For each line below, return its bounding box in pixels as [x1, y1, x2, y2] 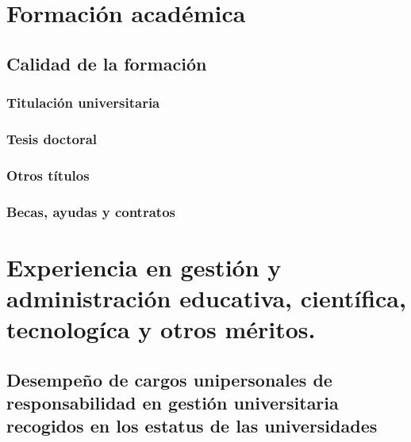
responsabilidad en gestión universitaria [6, 391, 339, 415]
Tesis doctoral [6, 128, 98, 148]
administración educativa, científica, [6, 281, 406, 314]
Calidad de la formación [6, 51, 207, 75]
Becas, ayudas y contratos [6, 201, 175, 221]
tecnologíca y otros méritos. [6, 313, 316, 345]
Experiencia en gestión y [6, 250, 282, 283]
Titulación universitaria [6, 93, 160, 112]
